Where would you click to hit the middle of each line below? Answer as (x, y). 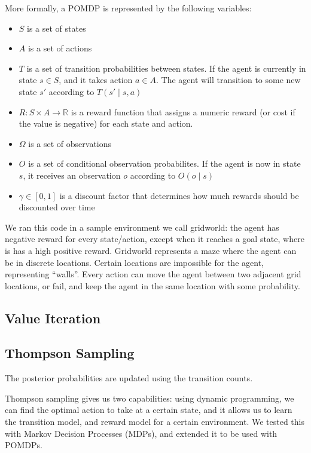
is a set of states (57, 28)
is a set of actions (60, 48)
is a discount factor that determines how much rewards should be (179, 195)
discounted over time (57, 207)
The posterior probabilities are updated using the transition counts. (129, 378)
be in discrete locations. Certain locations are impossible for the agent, (134, 262)
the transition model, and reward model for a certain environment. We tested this (155, 422)
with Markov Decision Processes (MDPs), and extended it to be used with (141, 433)
